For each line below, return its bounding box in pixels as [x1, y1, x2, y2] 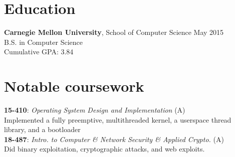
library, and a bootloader [4, 124, 81, 135]
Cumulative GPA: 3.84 [4, 46, 74, 57]
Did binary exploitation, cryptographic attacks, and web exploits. [4, 144, 205, 154]
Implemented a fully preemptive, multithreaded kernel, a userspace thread [4, 114, 231, 125]
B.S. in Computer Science [4, 36, 83, 47]
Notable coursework [4, 76, 144, 96]
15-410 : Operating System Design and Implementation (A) [4, 105, 185, 115]
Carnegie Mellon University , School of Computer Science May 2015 [4, 27, 224, 37]
